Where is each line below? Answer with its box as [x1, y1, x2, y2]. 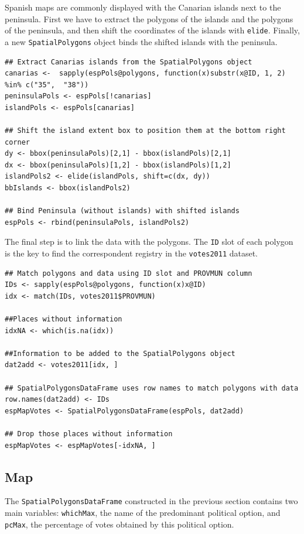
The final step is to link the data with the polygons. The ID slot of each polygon [5, 235, 293, 248]
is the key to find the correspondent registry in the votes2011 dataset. [5, 247, 258, 259]
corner [5, 138, 30, 146]
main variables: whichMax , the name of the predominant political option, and [5, 506, 281, 519]
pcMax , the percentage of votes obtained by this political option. [5, 518, 234, 530]
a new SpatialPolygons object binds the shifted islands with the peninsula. [5, 35, 278, 47]
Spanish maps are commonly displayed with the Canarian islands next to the [5, 1, 281, 13]
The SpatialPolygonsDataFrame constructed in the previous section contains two [5, 495, 298, 507]
